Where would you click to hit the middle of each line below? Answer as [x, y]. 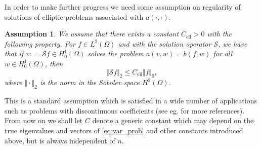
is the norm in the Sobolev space [90, 82]
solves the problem [116, 53]
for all [223, 53]
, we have [233, 43]
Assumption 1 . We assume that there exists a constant [92, 34]
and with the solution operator [165, 43]
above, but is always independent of [60, 140]
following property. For [40, 43]
